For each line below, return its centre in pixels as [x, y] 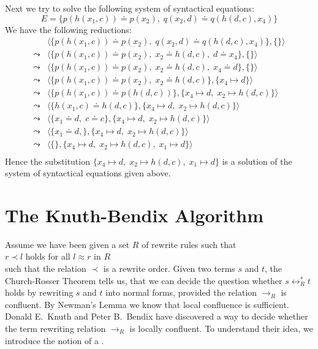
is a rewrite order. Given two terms [169, 268]
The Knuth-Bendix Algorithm [134, 215]
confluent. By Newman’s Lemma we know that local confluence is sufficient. [147, 304]
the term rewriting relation [55, 328]
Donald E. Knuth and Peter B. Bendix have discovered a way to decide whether [157, 316]
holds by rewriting [39, 292]
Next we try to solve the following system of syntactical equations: [130, 8]
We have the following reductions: [68, 29]
